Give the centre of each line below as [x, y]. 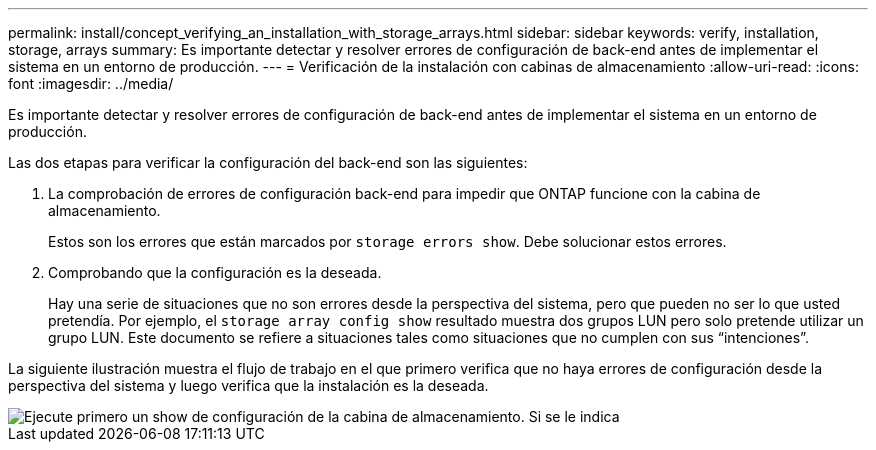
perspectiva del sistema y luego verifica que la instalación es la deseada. [248, 385]
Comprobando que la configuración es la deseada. [215, 272]
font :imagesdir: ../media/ [91, 83]
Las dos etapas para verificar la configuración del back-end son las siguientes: [268, 162]
